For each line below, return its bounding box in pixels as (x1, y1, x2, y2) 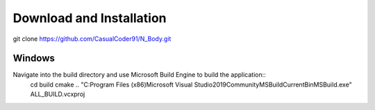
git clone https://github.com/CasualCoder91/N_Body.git (12, 35, 172, 43)
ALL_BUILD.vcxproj (30, 90, 85, 98)
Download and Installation (12, 10, 167, 26)
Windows (12, 53, 55, 64)
